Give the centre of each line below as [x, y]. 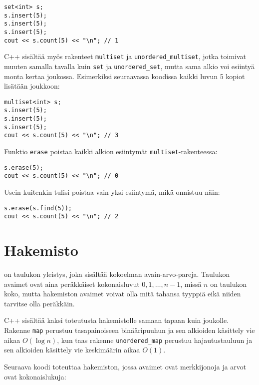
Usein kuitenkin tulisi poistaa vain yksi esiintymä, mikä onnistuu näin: [112, 192]
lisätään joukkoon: [32, 86]
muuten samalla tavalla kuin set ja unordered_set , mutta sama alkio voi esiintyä [129, 66]
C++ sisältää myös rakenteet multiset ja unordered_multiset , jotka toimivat [125, 56]
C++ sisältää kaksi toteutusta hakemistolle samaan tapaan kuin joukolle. [117, 320]
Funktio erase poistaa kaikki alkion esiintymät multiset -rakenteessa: [111, 151]
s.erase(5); [24, 167]
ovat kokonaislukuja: [35, 376]
